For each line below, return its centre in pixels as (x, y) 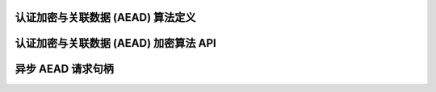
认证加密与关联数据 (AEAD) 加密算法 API (116, 43)
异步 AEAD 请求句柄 (65, 69)
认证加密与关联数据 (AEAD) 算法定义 (106, 17)
